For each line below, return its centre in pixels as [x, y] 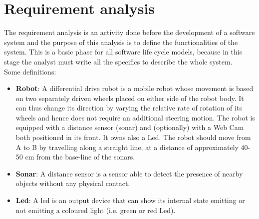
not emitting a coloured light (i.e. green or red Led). [96, 210]
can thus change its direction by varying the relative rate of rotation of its [129, 108]
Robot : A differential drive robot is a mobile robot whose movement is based [134, 88]
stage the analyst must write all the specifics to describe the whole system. [118, 61]
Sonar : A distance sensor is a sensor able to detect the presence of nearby [129, 173]
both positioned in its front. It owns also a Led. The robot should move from [133, 137]
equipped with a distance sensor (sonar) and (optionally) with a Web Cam [130, 127]
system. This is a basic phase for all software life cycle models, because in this [123, 52]
